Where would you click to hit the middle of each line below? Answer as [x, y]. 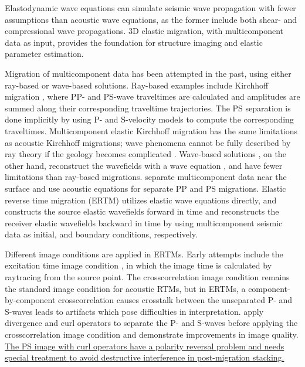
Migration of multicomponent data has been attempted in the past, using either [148, 73]
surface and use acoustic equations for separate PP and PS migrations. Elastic [145, 188]
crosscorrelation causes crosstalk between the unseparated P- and [175, 300]
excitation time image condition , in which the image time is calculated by [138, 265]
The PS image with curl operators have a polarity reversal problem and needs [145, 346]
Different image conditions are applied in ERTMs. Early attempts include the [144, 254]
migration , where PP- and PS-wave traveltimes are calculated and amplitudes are [152, 96]
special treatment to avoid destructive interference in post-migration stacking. [145, 357]
